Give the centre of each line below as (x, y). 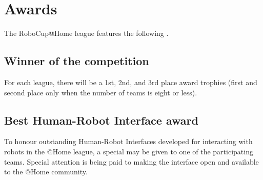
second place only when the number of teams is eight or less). (101, 92)
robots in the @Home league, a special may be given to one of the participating (129, 151)
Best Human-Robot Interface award (101, 120)
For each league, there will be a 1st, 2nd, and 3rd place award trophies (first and (131, 82)
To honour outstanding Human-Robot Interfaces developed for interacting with (128, 141)
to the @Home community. (46, 172)
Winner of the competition (77, 61)
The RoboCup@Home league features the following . (86, 33)
